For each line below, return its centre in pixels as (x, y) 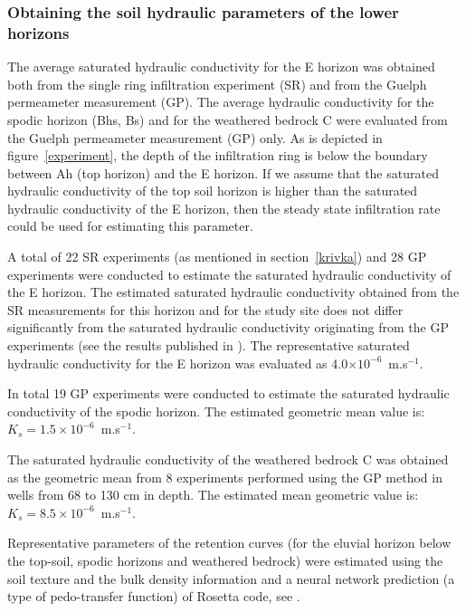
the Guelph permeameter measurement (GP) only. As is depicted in (195, 137)
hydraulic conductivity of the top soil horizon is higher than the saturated (213, 191)
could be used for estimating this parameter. (130, 226)
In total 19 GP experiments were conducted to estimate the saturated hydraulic (228, 393)
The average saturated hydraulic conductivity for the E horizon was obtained (221, 67)
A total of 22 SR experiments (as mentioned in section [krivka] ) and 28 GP (217, 257)
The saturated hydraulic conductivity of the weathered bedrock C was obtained (228, 459)
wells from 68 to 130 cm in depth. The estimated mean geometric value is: (213, 495)
